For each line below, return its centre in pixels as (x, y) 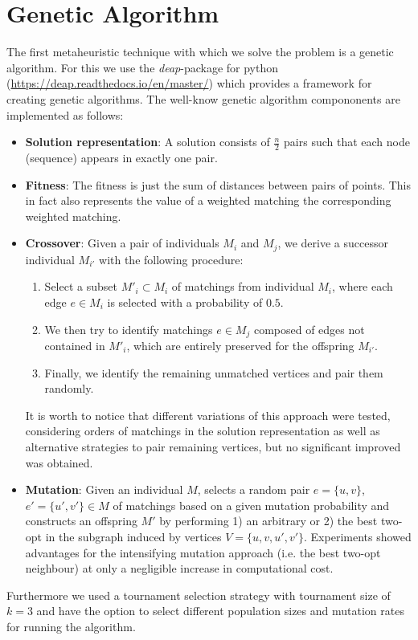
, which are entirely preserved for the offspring (240, 345)
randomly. (69, 388)
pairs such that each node (347, 142)
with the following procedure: (171, 259)
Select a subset (81, 286)
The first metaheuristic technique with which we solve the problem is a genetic (200, 52)
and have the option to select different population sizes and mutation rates (220, 611)
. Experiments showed (358, 536)
